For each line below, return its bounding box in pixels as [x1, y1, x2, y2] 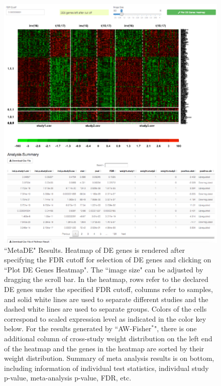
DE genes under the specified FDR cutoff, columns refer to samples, [4, 283, 213, 294]
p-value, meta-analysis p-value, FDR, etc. [4, 372, 132, 383]
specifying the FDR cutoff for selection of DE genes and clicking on [4, 254, 211, 265]
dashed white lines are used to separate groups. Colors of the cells [4, 304, 207, 314]
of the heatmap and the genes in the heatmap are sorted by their [4, 343, 204, 353]
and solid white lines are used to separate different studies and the [4, 294, 208, 304]
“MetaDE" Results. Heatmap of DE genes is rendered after [4, 244, 185, 255]
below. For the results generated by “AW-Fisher [4, 323, 152, 334]
